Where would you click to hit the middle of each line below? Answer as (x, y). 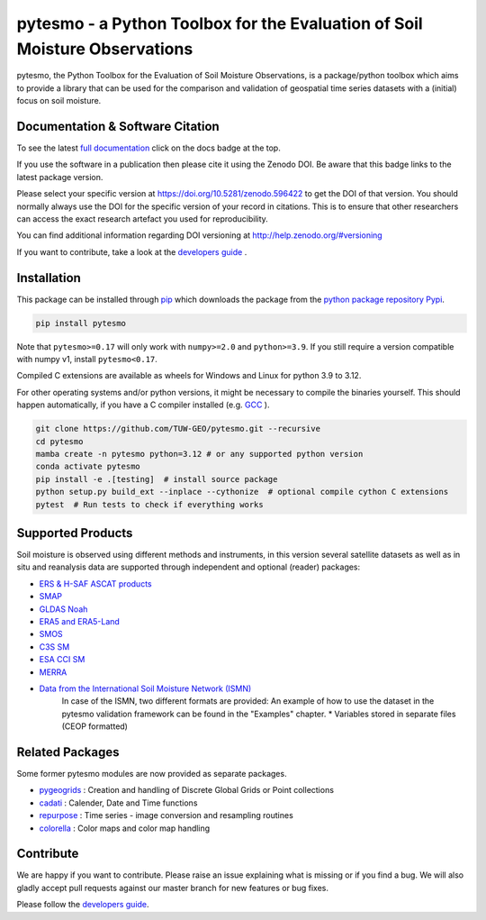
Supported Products (75, 533)
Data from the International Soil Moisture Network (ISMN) (145, 688)
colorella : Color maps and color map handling (125, 828)
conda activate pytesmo (88, 467)
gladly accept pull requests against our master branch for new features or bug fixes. (172, 888)
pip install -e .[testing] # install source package (157, 479)
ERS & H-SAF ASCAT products (95, 583)
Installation (49, 278)
